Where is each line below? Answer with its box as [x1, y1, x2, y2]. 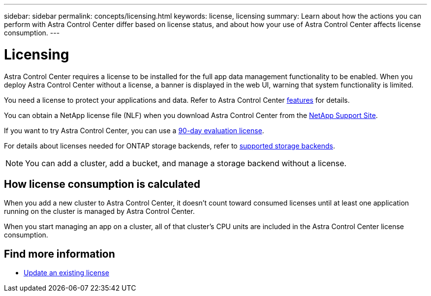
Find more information [4, 247, 115, 260]
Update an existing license [24, 268, 109, 277]
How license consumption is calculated [4, 178, 200, 190]
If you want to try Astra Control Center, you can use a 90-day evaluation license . [4, 126, 264, 135]
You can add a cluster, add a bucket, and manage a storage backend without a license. [25, 158, 347, 168]
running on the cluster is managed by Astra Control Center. [4, 207, 195, 216]
